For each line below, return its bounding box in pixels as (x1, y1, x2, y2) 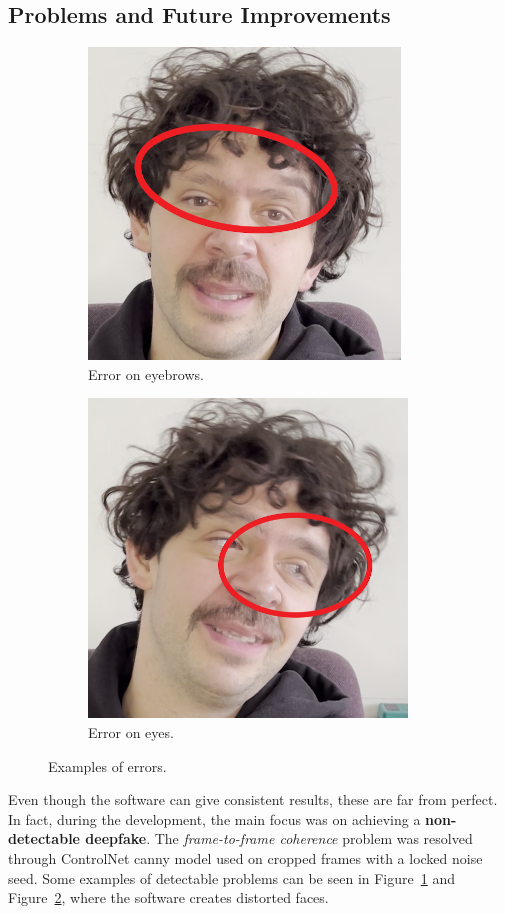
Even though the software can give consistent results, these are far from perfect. (8, 789, 498, 810)
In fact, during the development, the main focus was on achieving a (8, 808, 421, 829)
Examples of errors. (48, 755, 167, 776)
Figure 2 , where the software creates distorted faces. (8, 887, 329, 908)
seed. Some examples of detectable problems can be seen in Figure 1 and (8, 867, 455, 888)
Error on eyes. (88, 721, 174, 742)
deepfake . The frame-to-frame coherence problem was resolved (85, 828, 473, 849)
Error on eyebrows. (88, 363, 204, 384)
